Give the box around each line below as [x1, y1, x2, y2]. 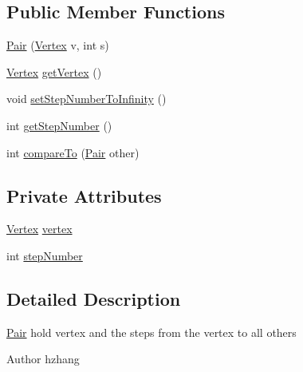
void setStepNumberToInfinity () [6, 90, 167, 107]
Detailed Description [6, 286, 181, 311]
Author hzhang [6, 350, 80, 367]
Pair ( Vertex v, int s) [6, 37, 109, 53]
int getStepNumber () [6, 117, 112, 133]
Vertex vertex [6, 220, 73, 237]
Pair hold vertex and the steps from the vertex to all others [6, 323, 297, 340]
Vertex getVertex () [6, 63, 102, 80]
